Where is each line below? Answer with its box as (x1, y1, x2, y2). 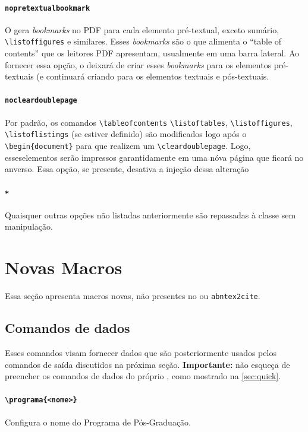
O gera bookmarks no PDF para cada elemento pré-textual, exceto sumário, (5, 23, 279, 36)
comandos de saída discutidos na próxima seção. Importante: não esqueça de (5, 358, 290, 370)
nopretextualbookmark (5, 4, 90, 12)
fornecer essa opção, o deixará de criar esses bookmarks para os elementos (5, 58, 272, 71)
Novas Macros (5, 255, 122, 279)
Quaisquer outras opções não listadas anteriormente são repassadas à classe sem (5, 208, 296, 221)
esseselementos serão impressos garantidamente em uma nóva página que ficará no (5, 151, 304, 163)
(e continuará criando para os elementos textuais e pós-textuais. (36, 70, 269, 82)
